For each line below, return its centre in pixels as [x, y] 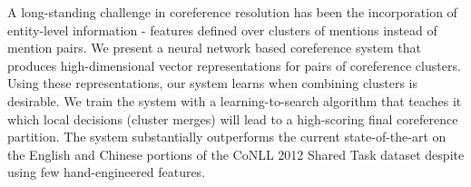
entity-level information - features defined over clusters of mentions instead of [222, 30]
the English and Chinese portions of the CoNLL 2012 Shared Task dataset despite [236, 154]
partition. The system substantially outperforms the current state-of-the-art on [227, 137]
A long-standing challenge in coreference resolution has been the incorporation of [232, 12]
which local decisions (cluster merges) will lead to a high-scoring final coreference [233, 118]
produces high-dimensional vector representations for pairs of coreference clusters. [234, 65]
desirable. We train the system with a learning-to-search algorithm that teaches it [235, 100]
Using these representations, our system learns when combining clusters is [213, 83]
